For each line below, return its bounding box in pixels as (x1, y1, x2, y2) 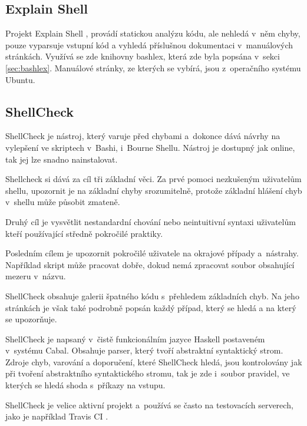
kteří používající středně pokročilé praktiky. (5, 227, 163, 239)
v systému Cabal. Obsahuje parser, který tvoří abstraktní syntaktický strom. (5, 344, 283, 356)
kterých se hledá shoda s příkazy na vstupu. (5, 379, 166, 391)
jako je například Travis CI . (5, 410, 108, 422)
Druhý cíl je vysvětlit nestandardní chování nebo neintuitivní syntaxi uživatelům (5, 215, 296, 227)
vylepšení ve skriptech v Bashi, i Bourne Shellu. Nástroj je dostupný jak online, (5, 141, 295, 153)
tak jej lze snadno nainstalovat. (5, 153, 118, 165)
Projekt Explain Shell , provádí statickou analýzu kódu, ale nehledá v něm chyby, (5, 27, 301, 39)
